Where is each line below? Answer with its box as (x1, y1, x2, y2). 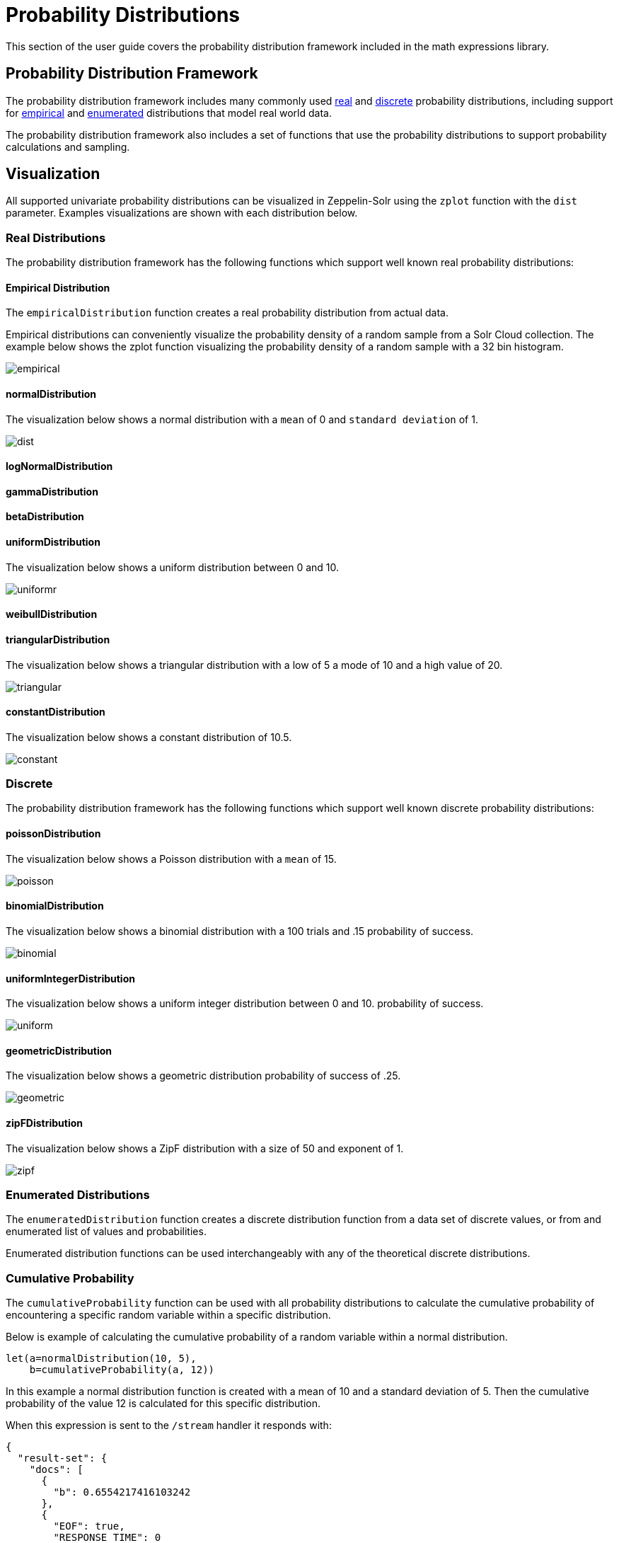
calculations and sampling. (6, 140, 130, 153)
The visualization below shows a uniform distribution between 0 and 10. (6, 561, 340, 573)
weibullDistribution (6, 608, 98, 621)
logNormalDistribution (6, 460, 113, 473)
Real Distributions (6, 230, 106, 245)
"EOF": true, (53, 1520, 125, 1532)
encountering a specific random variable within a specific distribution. (6, 1309, 331, 1321)
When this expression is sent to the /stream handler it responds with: (6, 1419, 332, 1432)
